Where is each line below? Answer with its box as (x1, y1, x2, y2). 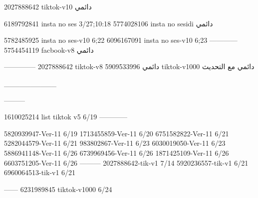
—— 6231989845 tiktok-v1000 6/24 (4, 184, 112, 194)
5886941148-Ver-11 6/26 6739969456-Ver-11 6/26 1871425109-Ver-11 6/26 (4, 147, 229, 158)
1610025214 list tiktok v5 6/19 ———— (4, 111, 128, 122)
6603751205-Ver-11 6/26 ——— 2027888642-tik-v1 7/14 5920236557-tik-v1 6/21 (4, 157, 249, 168)
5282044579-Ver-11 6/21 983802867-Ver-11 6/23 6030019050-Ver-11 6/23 (4, 138, 226, 148)
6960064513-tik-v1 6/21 (4, 167, 76, 178)
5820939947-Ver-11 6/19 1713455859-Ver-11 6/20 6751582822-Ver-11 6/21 (4, 128, 229, 138)
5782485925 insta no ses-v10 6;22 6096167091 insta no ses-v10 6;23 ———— (4, 35, 238, 45)
